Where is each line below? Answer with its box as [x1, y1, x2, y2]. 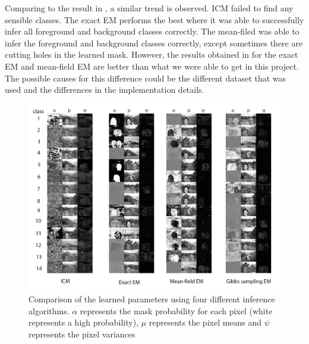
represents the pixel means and [149, 316, 262, 329]
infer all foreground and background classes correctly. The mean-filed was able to [5, 25, 299, 37]
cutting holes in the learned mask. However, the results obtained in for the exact [5, 48, 298, 61]
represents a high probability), [29, 316, 139, 329]
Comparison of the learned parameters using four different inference [29, 293, 275, 305]
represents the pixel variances [29, 327, 135, 340]
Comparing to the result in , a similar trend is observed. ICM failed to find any [5, 2, 294, 14]
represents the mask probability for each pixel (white [80, 304, 273, 317]
